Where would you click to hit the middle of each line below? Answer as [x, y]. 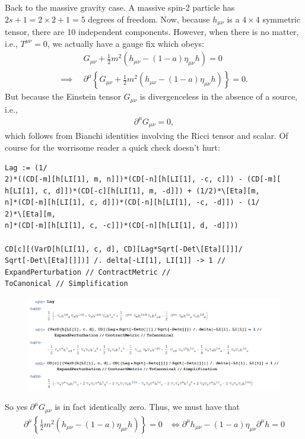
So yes [16, 407]
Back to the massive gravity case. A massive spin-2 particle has [120, 7]
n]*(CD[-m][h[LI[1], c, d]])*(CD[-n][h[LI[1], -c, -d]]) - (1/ [132, 203]
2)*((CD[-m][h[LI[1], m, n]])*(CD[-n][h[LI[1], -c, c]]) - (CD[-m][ [143, 179]
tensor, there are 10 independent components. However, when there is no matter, [152, 32]
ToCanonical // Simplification [66, 284]
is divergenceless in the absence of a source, [219, 96]
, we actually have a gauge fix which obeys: [126, 43]
